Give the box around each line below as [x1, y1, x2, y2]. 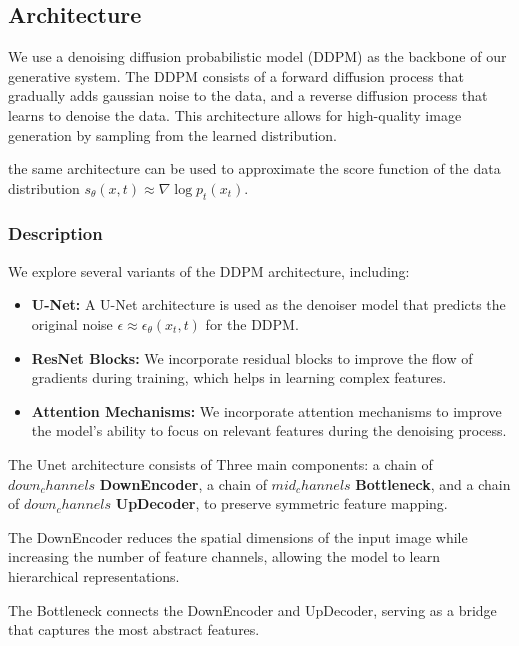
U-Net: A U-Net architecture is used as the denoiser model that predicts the [31, 294, 506, 315]
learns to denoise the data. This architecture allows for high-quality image [8, 104, 462, 125]
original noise [31, 313, 113, 334]
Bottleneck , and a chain [355, 473, 511, 494]
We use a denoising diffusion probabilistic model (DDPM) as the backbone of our [8, 46, 507, 67]
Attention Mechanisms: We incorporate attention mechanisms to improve [31, 400, 502, 421]
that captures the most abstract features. [8, 619, 260, 640]
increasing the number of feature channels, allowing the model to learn [8, 546, 440, 567]
